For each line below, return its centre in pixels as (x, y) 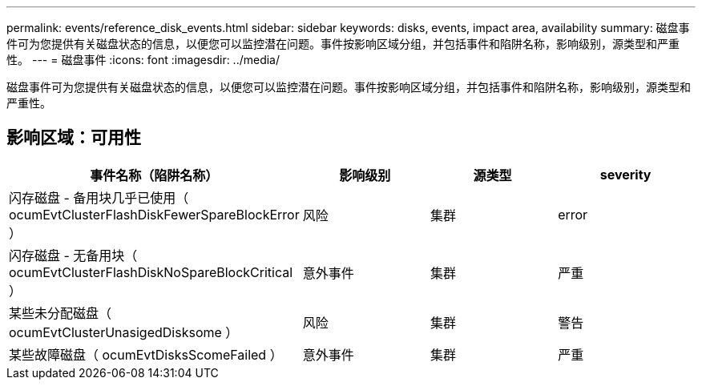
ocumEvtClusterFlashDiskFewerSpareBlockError (154, 214)
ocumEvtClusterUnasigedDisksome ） (124, 332)
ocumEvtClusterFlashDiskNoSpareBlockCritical (151, 272)
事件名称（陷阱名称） (154, 175)
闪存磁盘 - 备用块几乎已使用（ (99, 197)
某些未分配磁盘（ (61, 313)
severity (625, 174)
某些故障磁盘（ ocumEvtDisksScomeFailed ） (146, 354)
